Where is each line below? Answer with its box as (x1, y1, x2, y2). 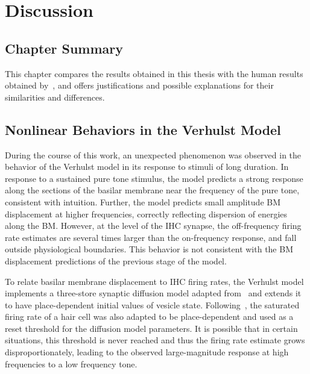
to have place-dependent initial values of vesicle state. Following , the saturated (5, 298, 300, 311)
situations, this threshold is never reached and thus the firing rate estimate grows (5, 334, 305, 346)
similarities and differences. (5, 90, 105, 103)
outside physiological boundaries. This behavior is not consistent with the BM (5, 243, 294, 255)
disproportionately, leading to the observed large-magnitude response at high (5, 346, 289, 358)
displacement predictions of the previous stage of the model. (5, 254, 227, 267)
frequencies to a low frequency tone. (5, 357, 138, 370)
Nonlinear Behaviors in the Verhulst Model (5, 120, 281, 139)
